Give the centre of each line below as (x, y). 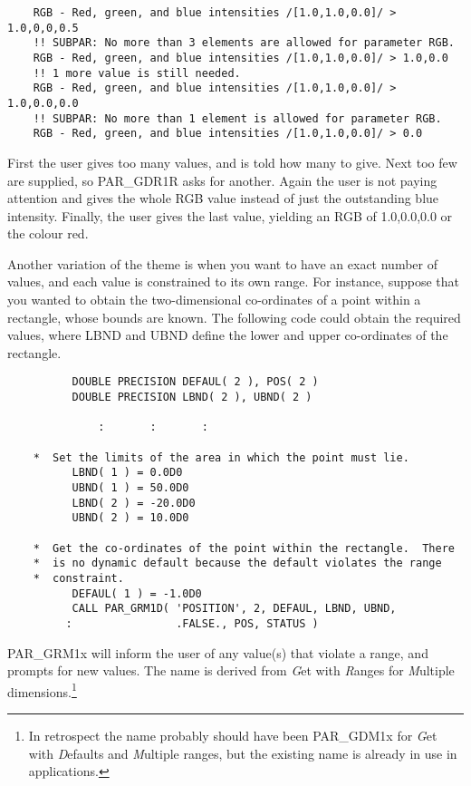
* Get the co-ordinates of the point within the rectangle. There (244, 548)
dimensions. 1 (42, 690)
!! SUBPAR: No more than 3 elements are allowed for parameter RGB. (244, 43)
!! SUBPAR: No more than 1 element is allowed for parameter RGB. (237, 118)
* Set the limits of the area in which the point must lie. (221, 457)
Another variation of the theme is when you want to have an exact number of (223, 263)
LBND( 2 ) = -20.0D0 (134, 503)
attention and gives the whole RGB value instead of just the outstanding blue (223, 198)
